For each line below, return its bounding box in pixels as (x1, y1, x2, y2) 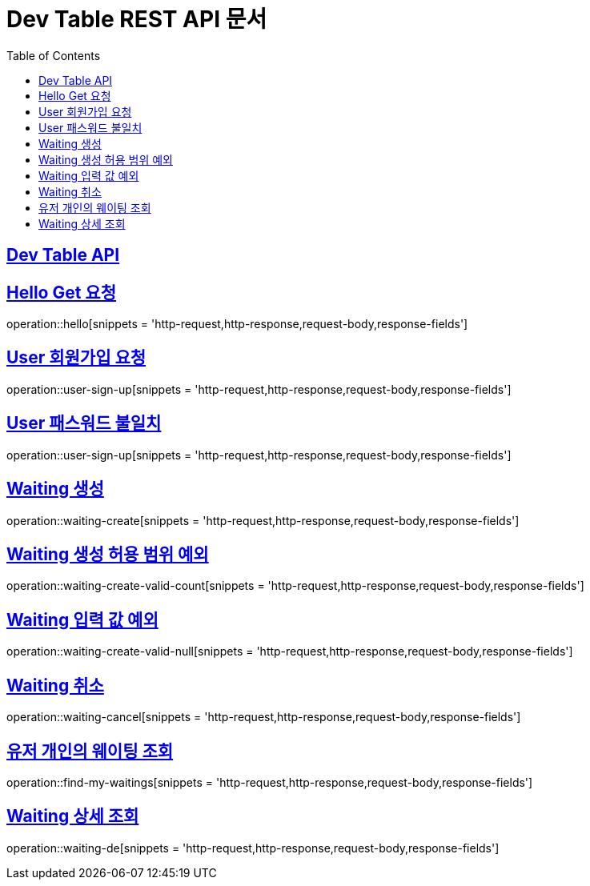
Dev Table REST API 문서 (6, 6, 267, 33)
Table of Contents (6, 48, 101, 62)
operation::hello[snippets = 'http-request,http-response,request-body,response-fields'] (6, 317, 468, 331)
